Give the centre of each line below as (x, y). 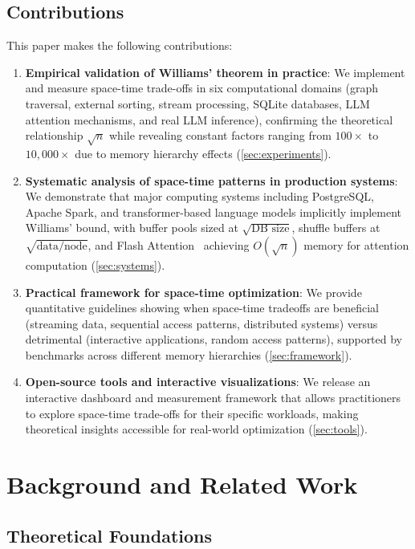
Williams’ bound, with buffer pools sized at (132, 228)
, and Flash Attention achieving (169, 244)
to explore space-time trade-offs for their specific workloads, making (192, 413)
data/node (62, 246)
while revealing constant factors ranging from (220, 135)
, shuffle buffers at (336, 228)
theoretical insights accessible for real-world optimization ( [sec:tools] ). (196, 429)
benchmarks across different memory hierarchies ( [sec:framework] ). (189, 354)
